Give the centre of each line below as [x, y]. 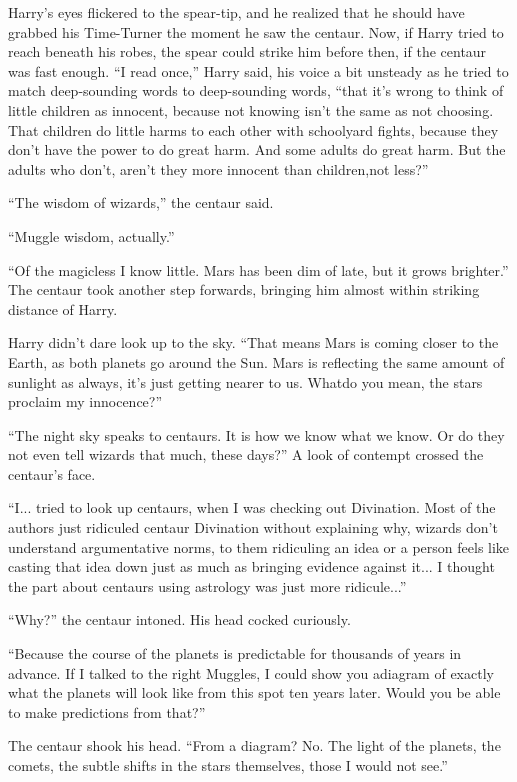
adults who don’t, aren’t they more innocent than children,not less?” [218, 168]
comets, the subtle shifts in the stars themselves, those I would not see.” [228, 765]
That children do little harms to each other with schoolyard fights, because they [253, 129]
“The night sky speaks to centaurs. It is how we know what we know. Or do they [256, 434]
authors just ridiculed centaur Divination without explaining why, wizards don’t [253, 527]
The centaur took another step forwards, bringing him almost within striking [244, 289]
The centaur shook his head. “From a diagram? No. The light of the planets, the [254, 745]
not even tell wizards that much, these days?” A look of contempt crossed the [246, 454]
